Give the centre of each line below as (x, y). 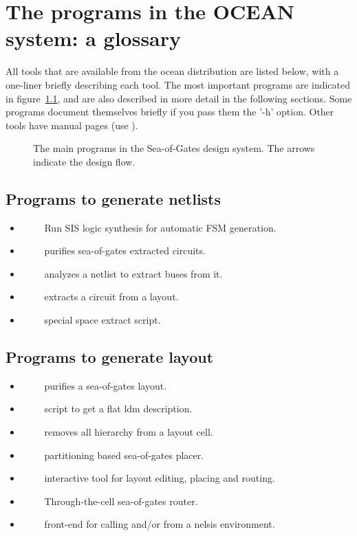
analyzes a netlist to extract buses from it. (133, 273)
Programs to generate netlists (113, 198)
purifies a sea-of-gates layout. (106, 385)
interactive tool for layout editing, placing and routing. (160, 478)
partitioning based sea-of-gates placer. (124, 455)
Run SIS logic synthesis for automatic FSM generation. (160, 227)
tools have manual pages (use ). (72, 125)
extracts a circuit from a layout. (111, 297)
